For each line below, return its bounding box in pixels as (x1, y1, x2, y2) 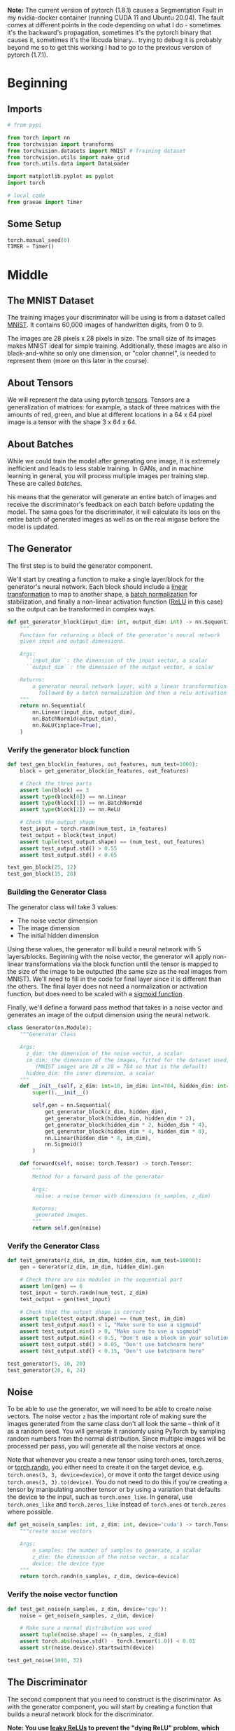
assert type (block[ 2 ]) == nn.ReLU (20, 806, 120, 813)
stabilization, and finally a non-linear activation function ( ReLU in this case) (7, 597, 223, 606)
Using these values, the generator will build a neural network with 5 (7, 945, 201, 953)
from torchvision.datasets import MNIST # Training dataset (7, 147, 187, 154)
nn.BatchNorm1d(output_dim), (32, 715, 117, 723)
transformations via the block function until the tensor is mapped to (24, 960, 219, 968)
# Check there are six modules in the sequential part (20, 1276, 183, 1284)
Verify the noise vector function (7, 1589, 118, 1599)
